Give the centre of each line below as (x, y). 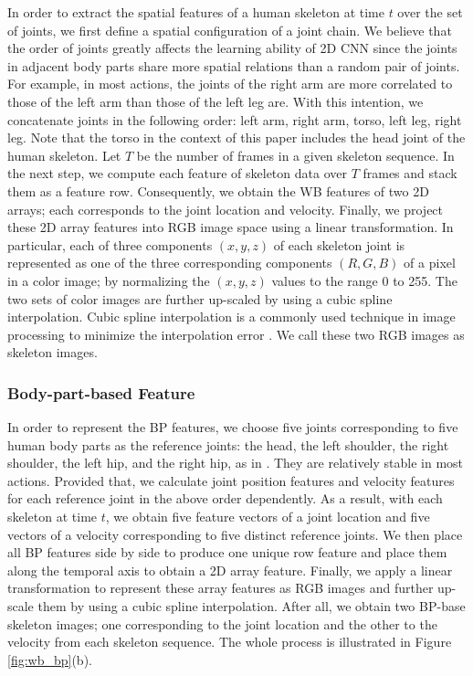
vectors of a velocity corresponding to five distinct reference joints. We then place (235, 534)
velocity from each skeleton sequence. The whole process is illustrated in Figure (230, 642)
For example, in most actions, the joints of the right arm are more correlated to (230, 84)
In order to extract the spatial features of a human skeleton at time (196, 12)
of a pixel (430, 263)
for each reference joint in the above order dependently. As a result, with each (225, 498)
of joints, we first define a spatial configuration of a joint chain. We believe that (230, 30)
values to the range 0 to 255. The (364, 280)
